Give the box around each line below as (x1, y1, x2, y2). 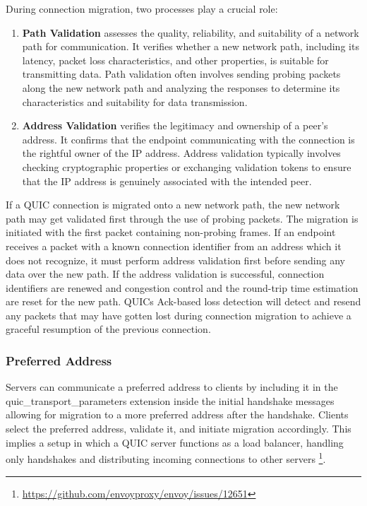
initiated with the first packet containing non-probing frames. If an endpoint (6, 225, 336, 240)
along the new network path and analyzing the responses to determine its (22, 80, 340, 95)
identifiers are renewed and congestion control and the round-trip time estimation (6, 280, 359, 295)
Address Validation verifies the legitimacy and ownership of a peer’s (22, 118, 328, 133)
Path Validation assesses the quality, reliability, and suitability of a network (22, 25, 359, 40)
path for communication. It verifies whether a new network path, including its (22, 39, 359, 54)
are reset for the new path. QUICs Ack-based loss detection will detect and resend (6, 294, 361, 309)
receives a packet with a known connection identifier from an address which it (6, 238, 342, 253)
